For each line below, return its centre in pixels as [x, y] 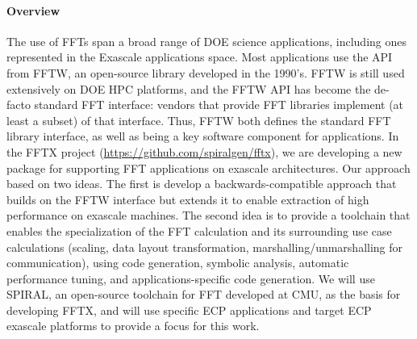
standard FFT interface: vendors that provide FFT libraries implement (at [219, 105]
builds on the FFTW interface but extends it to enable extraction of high [188, 199]
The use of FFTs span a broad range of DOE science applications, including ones [206, 41]
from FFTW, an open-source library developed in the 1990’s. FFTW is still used [206, 72]
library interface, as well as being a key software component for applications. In [203, 136]
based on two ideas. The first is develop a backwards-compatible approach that [202, 184]
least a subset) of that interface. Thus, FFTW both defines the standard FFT [199, 120]
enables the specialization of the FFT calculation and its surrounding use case [199, 230]
